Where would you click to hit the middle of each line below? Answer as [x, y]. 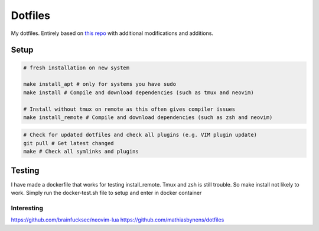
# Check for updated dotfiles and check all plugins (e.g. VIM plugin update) [140, 135]
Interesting [27, 208]
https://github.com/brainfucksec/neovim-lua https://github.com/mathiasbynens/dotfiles [118, 220]
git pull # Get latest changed [69, 143]
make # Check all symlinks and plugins [81, 152]
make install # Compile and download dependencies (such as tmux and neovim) [139, 92]
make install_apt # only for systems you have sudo [100, 84]
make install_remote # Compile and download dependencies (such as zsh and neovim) [148, 117]
